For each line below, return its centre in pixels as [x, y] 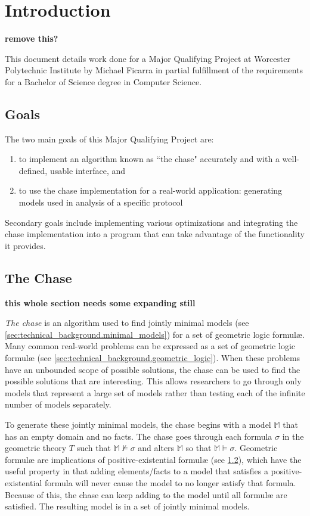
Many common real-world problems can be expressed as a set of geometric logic [150, 346]
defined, [33, 170]
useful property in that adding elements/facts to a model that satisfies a [137, 471]
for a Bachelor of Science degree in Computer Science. [103, 81]
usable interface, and [88, 170]
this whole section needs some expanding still [100, 302]
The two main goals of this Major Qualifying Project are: [109, 139]
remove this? [32, 38]
